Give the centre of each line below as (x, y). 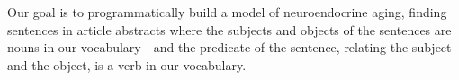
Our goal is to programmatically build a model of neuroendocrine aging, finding (227, 12)
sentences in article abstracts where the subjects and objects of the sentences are (229, 29)
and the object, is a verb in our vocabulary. (127, 64)
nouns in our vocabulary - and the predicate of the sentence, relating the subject (229, 47)
